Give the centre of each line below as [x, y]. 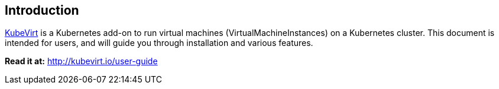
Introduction [42, 10]
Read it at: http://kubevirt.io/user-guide [81, 61]
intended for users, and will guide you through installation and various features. [159, 43]
